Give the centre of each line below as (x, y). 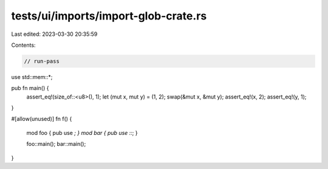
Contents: (23, 45)
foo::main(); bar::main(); (56, 144)
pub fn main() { (30, 88)
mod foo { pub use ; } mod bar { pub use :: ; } (82, 133)
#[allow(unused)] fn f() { (42, 119)
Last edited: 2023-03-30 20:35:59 (54, 34)
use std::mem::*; (32, 77)
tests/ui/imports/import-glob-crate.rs (109, 16)
